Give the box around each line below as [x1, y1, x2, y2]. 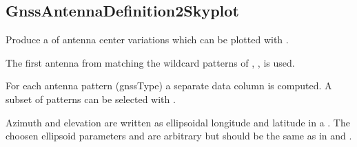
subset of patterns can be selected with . [6, 91, 176, 106]
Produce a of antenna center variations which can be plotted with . [6, 32, 289, 47]
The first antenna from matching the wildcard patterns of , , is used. [6, 55, 295, 69]
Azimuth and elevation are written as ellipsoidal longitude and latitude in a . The [6, 115, 350, 129]
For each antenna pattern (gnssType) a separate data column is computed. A [6, 78, 332, 93]
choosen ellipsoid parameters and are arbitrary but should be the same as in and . [6, 128, 352, 143]
